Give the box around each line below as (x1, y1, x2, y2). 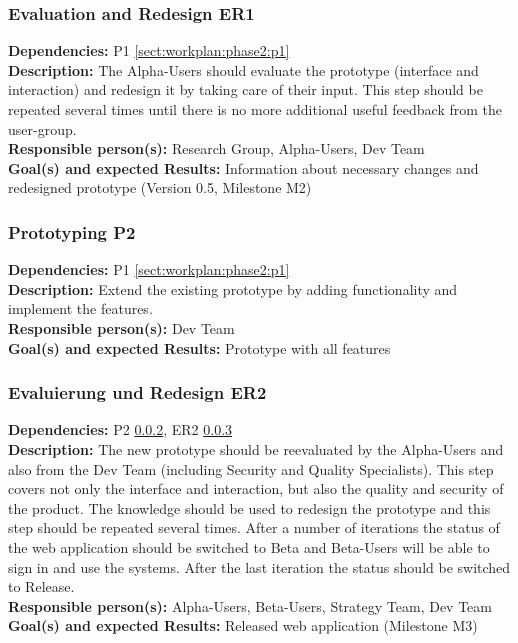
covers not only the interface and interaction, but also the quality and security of (8, 478, 504, 499)
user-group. (8, 118, 77, 139)
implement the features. (8, 298, 153, 319)
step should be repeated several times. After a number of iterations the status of (8, 517, 500, 538)
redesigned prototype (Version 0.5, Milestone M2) (8, 177, 312, 198)
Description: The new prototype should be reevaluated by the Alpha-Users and (8, 438, 504, 459)
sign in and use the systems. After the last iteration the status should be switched (8, 556, 511, 577)
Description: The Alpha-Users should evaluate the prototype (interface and (8, 59, 479, 80)
